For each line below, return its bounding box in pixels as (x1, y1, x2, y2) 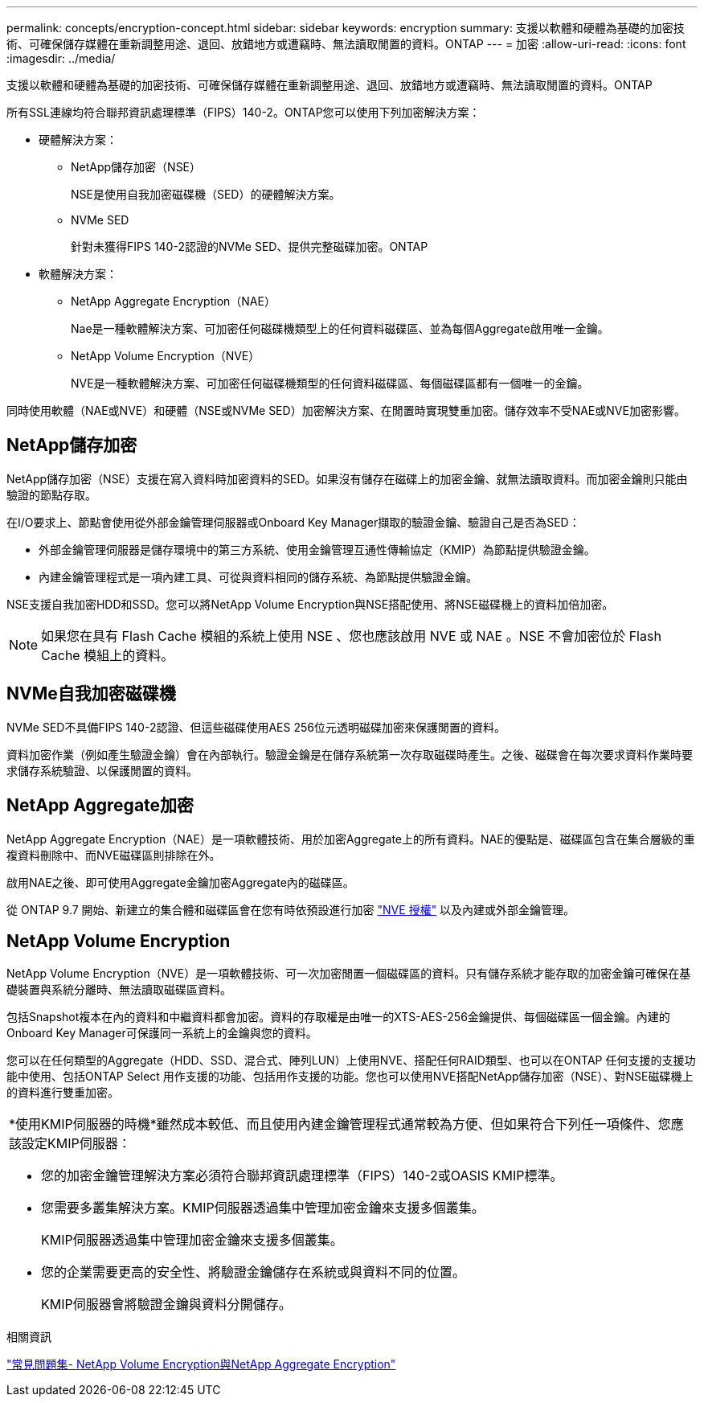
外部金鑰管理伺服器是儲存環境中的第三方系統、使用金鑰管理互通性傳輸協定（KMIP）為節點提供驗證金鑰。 (39, 542, 596, 556)
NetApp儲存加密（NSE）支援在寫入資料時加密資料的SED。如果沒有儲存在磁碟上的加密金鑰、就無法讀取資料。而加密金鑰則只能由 (6, 471, 688, 486)
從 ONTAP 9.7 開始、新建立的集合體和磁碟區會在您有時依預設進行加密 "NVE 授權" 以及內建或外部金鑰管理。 (6, 902, 575, 917)
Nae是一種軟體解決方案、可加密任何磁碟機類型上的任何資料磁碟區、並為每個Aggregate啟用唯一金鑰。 (71, 322, 609, 335)
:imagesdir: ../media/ (6, 51, 116, 65)
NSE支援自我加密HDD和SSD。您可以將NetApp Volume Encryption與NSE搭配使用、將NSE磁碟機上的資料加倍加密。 (6, 597, 614, 611)
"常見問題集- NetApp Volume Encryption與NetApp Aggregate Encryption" (6, 1357, 396, 1372)
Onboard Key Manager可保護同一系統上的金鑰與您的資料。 (6, 1026, 317, 1040)
